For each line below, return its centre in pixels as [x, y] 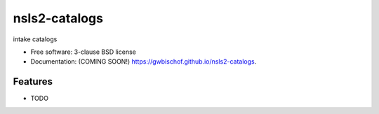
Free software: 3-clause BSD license [83, 52]
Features [33, 81]
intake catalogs [35, 39]
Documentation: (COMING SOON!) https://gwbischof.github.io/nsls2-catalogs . [144, 62]
